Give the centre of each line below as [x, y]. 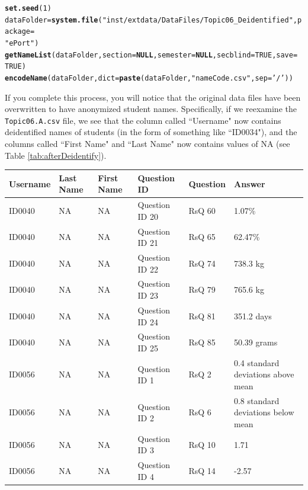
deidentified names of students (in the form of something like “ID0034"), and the [151, 132]
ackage [17, 32]
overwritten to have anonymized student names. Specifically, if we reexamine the [151, 109]
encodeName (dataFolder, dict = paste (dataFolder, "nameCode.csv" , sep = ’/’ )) [149, 78]
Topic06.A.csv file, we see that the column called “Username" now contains [143, 120]
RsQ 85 [202, 342]
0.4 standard [256, 362]
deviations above [264, 374]
